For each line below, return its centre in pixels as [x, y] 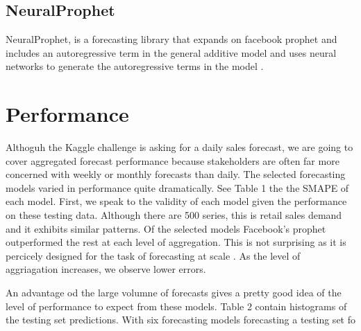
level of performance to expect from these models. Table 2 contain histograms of [176, 306]
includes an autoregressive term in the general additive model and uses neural [171, 52]
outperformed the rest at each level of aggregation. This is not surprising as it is [176, 242]
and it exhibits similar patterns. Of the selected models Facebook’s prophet [166, 228]
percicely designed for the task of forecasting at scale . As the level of [153, 255]
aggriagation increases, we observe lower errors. [106, 269]
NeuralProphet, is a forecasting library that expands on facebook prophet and [171, 39]
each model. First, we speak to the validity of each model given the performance [176, 201]
